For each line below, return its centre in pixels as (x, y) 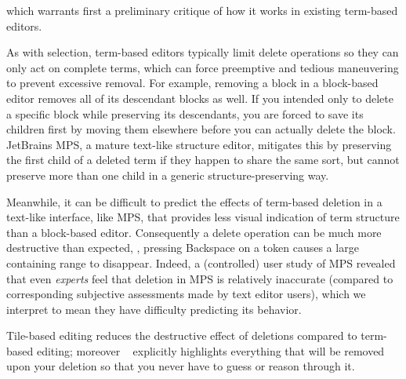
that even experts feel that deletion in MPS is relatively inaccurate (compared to (200, 278)
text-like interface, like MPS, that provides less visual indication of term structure (203, 217)
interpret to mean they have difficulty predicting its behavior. (154, 309)
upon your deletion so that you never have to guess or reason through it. (181, 366)
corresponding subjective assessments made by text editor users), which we (186, 294)
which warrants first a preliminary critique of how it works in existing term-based (202, 10)
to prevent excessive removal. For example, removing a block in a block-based (192, 83)
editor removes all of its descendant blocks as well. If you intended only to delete (200, 98)
